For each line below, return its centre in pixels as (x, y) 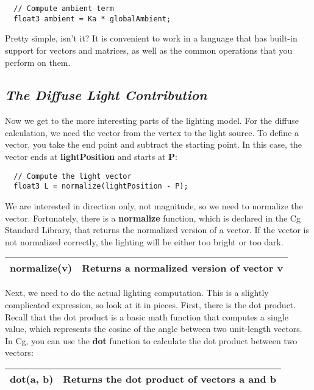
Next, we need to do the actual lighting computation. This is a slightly (137, 293)
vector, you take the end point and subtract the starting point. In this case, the (153, 144)
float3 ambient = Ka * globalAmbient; (92, 19)
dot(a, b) (32, 378)
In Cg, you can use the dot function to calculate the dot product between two (151, 340)
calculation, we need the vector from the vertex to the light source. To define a (152, 132)
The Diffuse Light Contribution (106, 95)
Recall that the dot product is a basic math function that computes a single (147, 316)
